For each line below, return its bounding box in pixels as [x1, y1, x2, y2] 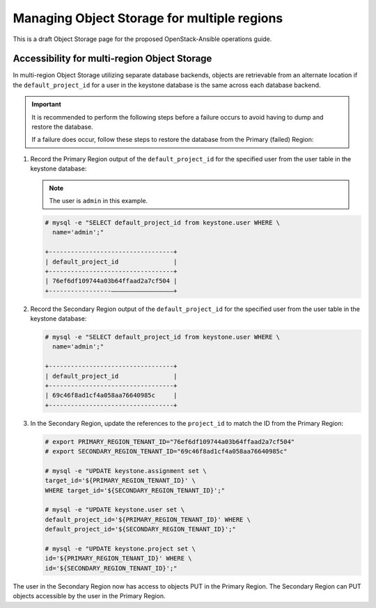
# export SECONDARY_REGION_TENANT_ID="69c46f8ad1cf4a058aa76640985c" [45, 447, 288, 456]
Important [31, 100, 62, 109]
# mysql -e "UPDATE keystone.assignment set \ [45, 467, 207, 474]
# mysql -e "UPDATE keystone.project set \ [45, 545, 196, 553]
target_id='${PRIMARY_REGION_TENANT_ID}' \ [45, 477, 196, 485]
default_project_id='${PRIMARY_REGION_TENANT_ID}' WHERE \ [45, 515, 251, 523]
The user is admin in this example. [49, 196, 148, 205]
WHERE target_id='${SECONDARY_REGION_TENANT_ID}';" [45, 486, 226, 494]
